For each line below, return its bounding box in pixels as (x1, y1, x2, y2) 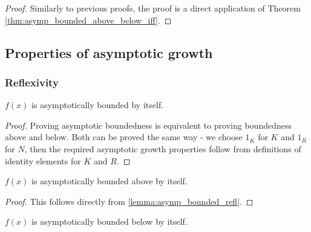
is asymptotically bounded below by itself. (31, 215, 188, 228)
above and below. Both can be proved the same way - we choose (5, 130, 243, 143)
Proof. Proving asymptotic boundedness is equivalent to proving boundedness (5, 118, 292, 131)
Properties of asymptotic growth (5, 43, 213, 62)
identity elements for (5, 154, 81, 167)
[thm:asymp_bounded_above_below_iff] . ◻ (5, 13, 172, 26)
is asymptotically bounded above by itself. (31, 175, 188, 187)
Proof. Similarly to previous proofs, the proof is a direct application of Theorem (5, 2, 301, 14)
